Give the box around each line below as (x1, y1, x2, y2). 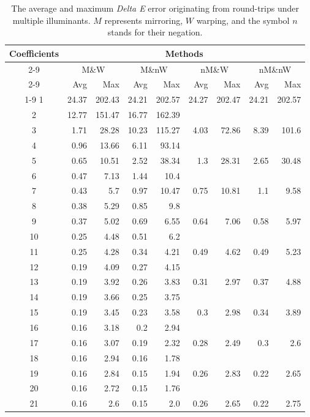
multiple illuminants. (12, 13, 91, 26)
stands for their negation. (107, 26, 203, 39)
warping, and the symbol (196, 13, 290, 26)
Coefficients (9, 46, 59, 59)
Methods (165, 46, 203, 59)
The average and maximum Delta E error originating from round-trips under (11, 2, 299, 14)
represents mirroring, (104, 13, 183, 26)
